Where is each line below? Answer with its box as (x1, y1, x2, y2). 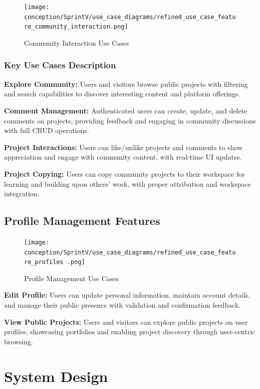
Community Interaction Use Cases (24, 37, 129, 48)
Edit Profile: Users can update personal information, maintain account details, (4, 290, 250, 300)
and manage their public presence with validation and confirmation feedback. (4, 300, 241, 310)
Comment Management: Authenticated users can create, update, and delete (4, 105, 247, 115)
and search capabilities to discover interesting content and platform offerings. (4, 88, 240, 99)
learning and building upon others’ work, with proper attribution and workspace (4, 178, 251, 189)
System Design (4, 365, 108, 386)
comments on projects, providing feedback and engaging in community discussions (4, 115, 256, 125)
